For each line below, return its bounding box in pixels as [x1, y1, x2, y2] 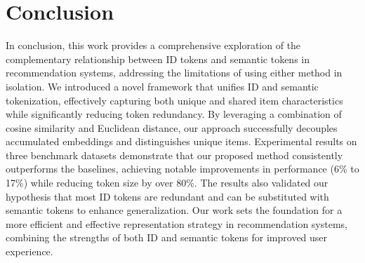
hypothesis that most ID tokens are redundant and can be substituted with [6, 189, 329, 203]
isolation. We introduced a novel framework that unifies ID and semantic [6, 79, 319, 93]
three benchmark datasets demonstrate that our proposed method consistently [6, 147, 343, 162]
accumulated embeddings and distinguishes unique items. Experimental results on [6, 134, 357, 149]
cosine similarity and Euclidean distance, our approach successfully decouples [6, 120, 338, 135]
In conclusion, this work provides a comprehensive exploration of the [6, 38, 301, 53]
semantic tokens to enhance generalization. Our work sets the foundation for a [6, 203, 343, 217]
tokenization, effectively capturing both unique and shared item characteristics [6, 93, 343, 107]
